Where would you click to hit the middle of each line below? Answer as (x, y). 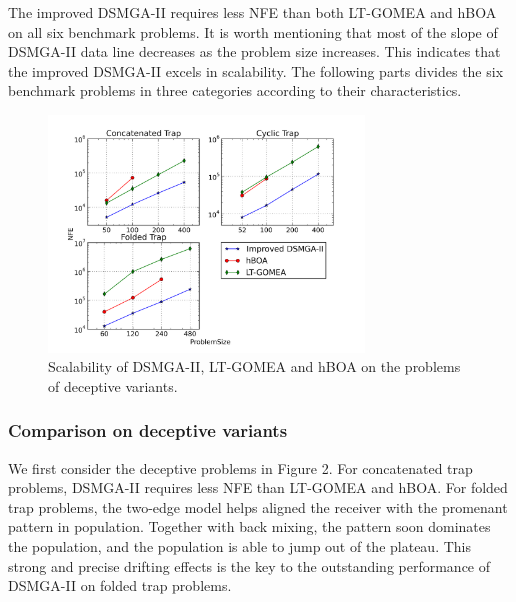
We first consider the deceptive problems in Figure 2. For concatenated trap (240, 467)
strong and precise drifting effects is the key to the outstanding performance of (249, 565)
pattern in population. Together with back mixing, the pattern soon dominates (249, 526)
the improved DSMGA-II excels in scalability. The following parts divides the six (256, 70)
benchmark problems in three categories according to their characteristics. (235, 90)
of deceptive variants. (113, 385)
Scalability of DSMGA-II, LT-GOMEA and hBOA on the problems (254, 366)
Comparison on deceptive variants (148, 430)
